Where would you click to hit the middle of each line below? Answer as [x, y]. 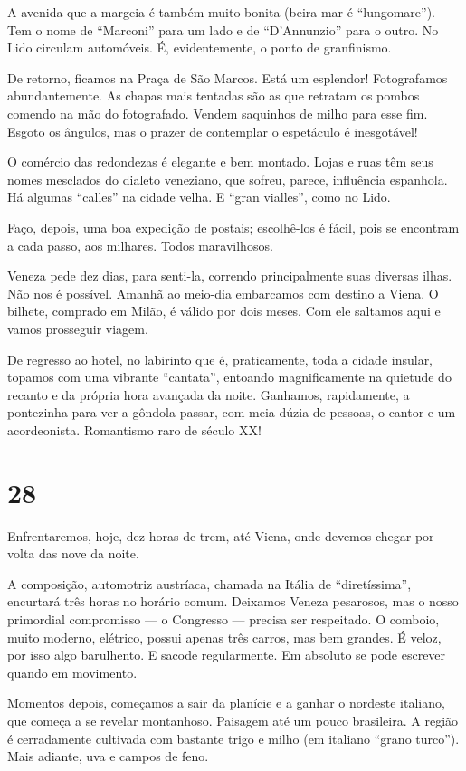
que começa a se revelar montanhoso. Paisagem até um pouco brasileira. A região [233, 720]
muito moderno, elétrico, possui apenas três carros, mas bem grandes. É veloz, [224, 637]
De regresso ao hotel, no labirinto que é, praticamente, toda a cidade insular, [220, 359]
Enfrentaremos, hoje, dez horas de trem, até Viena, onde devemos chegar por [221, 535]
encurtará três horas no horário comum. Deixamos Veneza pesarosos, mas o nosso [233, 601]
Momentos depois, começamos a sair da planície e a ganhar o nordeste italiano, [226, 703]
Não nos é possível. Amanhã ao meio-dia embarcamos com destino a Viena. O [223, 293]
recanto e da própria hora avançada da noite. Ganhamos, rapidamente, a [209, 394]
